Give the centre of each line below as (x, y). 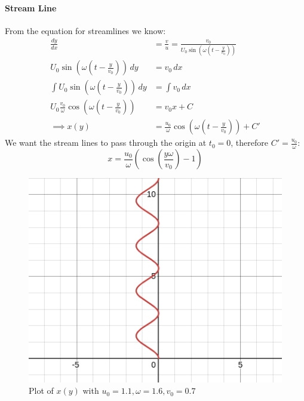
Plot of (41, 391)
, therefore (249, 143)
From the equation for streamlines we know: (85, 30)
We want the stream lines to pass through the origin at (106, 143)
